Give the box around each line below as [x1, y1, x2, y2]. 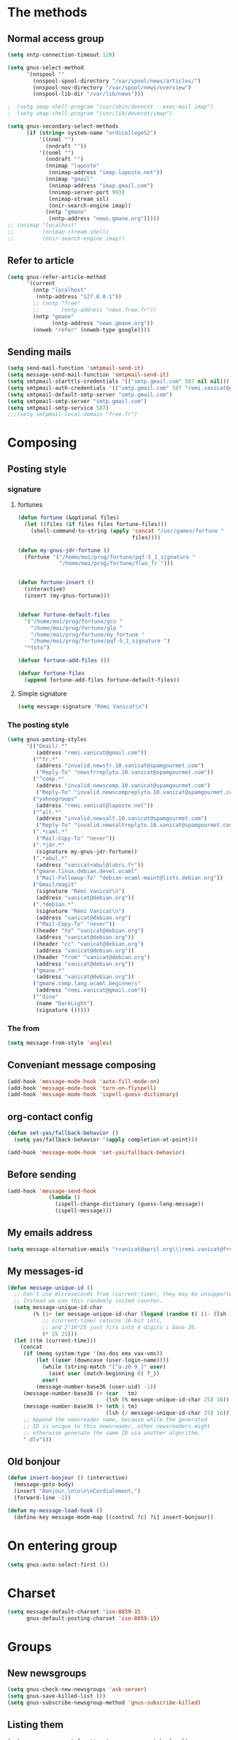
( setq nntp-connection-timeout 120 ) [7, 51, 115, 58]
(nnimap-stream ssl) [48, 195, 110, 202]
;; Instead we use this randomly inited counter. [13, 1297, 163, 1305]
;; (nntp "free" [33, 300, 81, 307]
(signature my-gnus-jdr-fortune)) [35, 848, 138, 855]
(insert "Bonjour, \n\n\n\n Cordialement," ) [13, 1488, 141, 1495]
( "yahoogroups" [33, 795, 78, 802]
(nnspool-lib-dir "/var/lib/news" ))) [33, 90, 144, 98]
